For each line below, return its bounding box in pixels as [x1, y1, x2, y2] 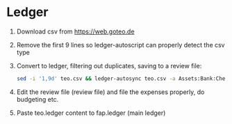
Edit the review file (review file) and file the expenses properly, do [16, 88, 205, 96]
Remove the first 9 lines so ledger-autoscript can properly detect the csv [16, 40, 225, 49]
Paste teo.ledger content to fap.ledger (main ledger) [16, 109, 166, 117]
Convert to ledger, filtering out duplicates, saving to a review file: [16, 61, 202, 70]
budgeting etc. [16, 95, 59, 103]
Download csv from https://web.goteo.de [16, 27, 135, 36]
